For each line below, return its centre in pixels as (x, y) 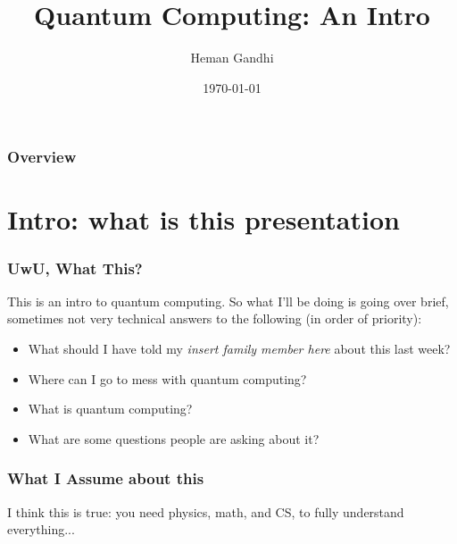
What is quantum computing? (110, 409)
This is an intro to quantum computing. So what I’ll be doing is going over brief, (228, 301)
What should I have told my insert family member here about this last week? (239, 349)
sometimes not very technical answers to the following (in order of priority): (215, 318)
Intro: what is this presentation (204, 219)
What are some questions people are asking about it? (174, 438)
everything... (41, 529)
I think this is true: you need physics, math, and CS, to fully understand (206, 511)
